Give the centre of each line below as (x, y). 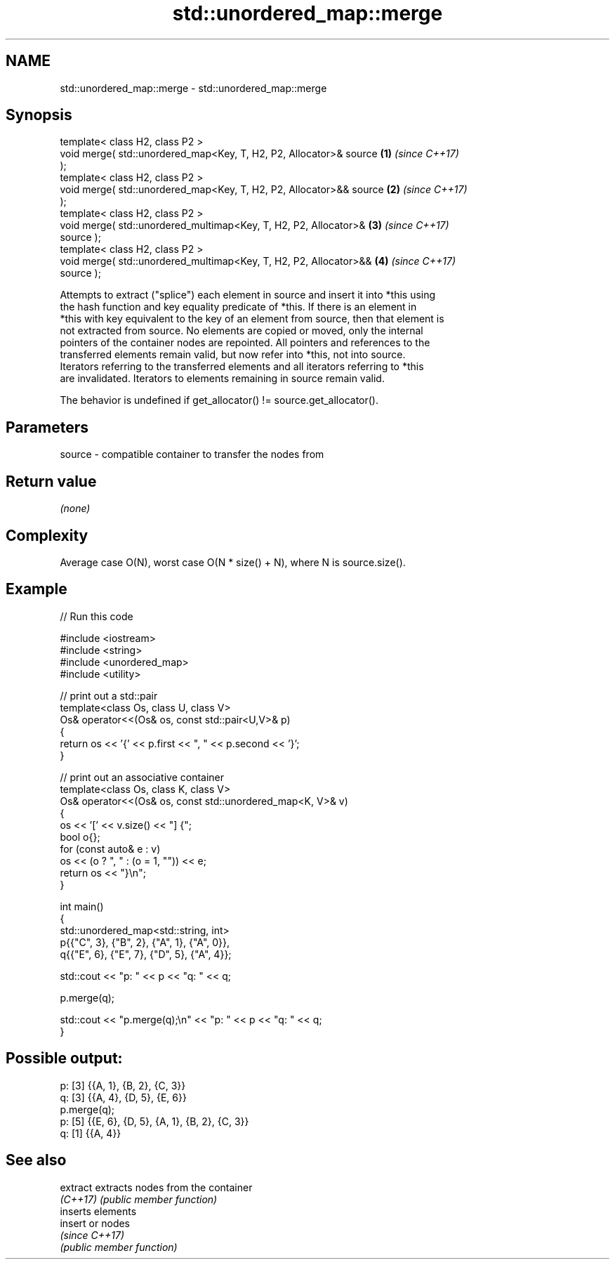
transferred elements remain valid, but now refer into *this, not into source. (233, 355)
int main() (82, 906)
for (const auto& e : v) (110, 848)
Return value (51, 481)
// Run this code (97, 616)
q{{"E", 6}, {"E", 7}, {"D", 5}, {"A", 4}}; (146, 954)
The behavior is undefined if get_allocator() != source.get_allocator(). (219, 400)
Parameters (47, 427)
